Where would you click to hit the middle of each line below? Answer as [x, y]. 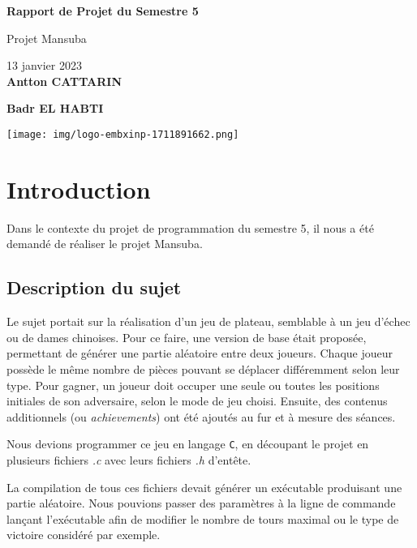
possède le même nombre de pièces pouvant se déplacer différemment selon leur [203, 368]
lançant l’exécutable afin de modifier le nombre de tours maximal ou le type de [203, 518]
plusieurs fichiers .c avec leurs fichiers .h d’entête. [129, 459]
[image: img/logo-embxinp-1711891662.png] [123, 134]
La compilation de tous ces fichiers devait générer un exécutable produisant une [204, 487]
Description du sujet [94, 287]
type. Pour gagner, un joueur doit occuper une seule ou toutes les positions [193, 385]
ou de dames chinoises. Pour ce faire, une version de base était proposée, [187, 337]
